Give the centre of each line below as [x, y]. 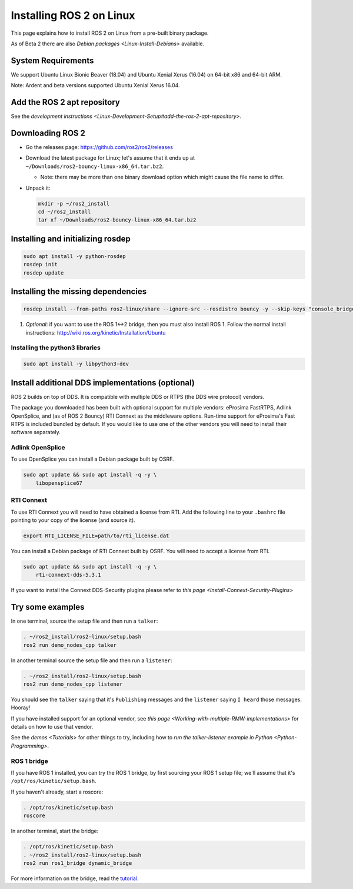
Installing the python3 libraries [56, 348]
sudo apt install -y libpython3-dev [76, 364]
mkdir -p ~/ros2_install [74, 204]
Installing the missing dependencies [79, 292]
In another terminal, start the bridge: [55, 831]
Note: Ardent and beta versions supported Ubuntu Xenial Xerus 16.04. [95, 85]
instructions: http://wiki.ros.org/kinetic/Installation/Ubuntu [96, 332]
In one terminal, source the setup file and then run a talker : [84, 621]
